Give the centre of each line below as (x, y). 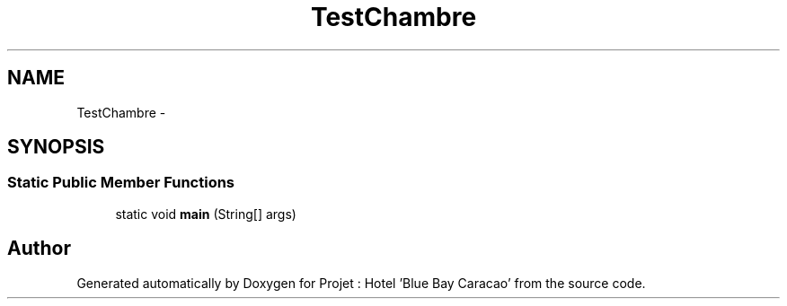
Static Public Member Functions (121, 183)
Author (39, 249)
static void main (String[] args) (206, 214)
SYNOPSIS (56, 147)
